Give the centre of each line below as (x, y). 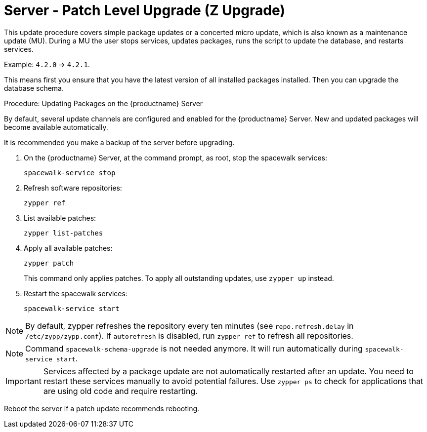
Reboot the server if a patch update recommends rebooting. (102, 408)
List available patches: (60, 218)
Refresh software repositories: (73, 188)
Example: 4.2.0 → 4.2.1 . (47, 64)
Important (23, 381)
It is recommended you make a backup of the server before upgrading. (119, 142)
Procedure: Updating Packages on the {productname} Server (104, 103)
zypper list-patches (64, 233)
